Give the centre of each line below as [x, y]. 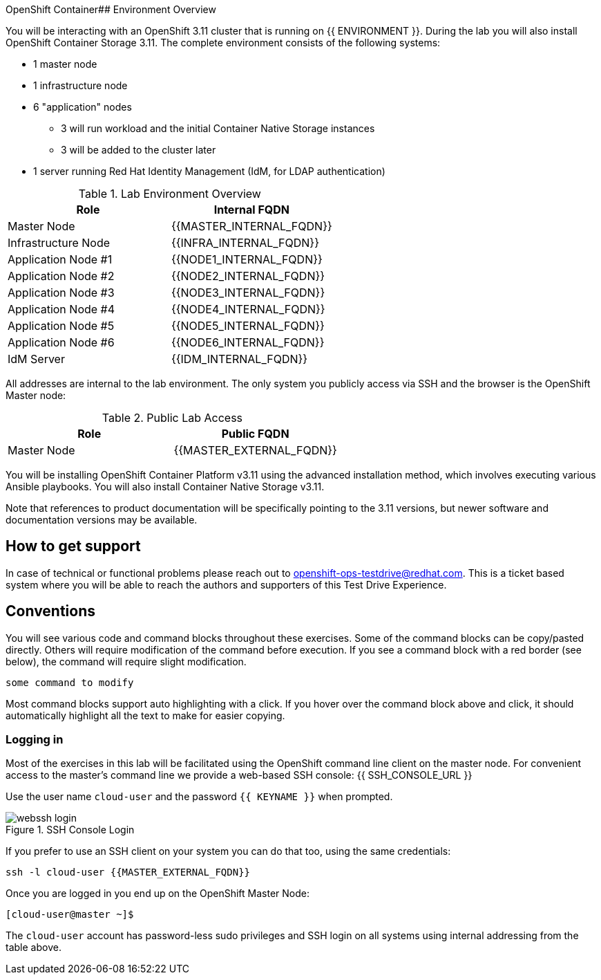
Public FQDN [255, 434]
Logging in [35, 740]
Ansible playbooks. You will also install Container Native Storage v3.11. [165, 487]
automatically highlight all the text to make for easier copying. [145, 715]
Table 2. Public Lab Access [172, 418]
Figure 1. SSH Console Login [70, 830]
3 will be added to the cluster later [139, 150]
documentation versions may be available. [102, 520]
